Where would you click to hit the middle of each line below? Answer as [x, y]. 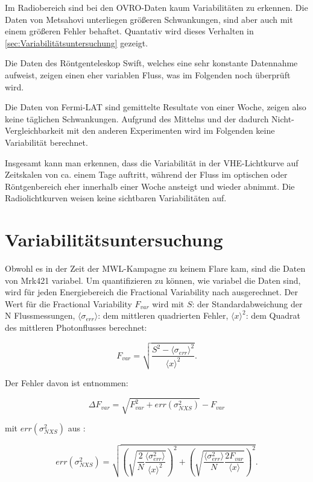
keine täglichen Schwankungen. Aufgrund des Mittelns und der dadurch [137, 118]
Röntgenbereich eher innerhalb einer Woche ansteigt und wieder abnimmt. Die [150, 186]
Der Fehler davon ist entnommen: [67, 383]
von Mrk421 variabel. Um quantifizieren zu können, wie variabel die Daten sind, [153, 280]
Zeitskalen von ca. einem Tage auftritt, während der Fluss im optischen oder [146, 174]
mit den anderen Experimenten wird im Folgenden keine [171, 130]
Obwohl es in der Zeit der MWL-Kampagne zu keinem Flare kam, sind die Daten [155, 268]
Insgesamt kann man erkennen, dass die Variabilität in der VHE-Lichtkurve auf [152, 162]
